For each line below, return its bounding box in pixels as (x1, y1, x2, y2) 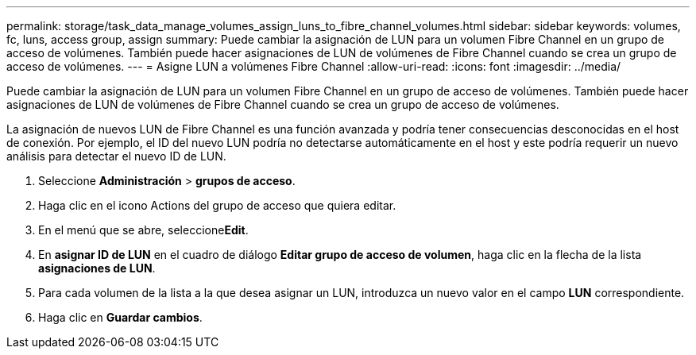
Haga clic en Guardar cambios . (38, 311, 203, 324)
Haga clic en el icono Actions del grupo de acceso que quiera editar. (38, 199, 396, 212)
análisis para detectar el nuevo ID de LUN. (6, 149, 226, 163)
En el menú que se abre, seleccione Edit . (38, 223, 249, 237)
